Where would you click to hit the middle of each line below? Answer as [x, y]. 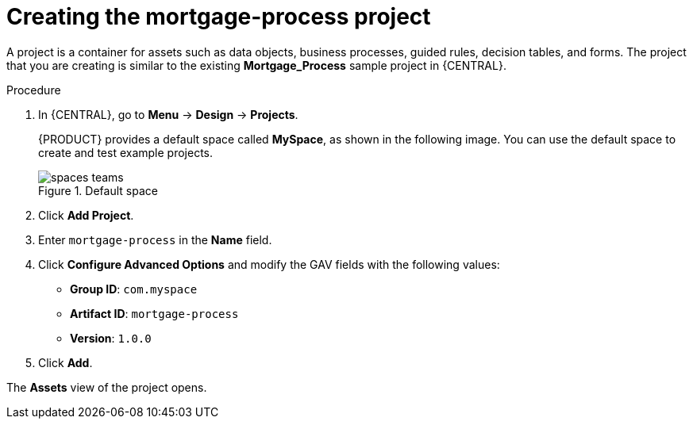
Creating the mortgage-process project [219, 17]
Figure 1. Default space [98, 190]
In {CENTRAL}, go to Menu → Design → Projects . [168, 114]
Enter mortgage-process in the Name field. [155, 239]
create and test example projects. [125, 152]
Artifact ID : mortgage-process [154, 313]
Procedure [34, 90]
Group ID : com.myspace [134, 289]
